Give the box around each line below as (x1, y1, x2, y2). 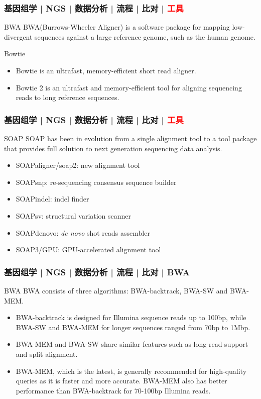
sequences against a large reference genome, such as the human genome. (35, 31, 255, 42)
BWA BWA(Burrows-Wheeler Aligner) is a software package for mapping (4, 22, 230, 32)
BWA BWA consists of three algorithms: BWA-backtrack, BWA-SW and (4, 285, 228, 295)
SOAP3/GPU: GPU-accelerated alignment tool (16, 244, 161, 255)
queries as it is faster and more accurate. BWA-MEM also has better (16, 375, 227, 386)
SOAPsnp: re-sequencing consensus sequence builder (16, 176, 177, 187)
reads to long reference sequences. (16, 92, 119, 103)
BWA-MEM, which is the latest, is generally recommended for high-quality (16, 365, 247, 376)
